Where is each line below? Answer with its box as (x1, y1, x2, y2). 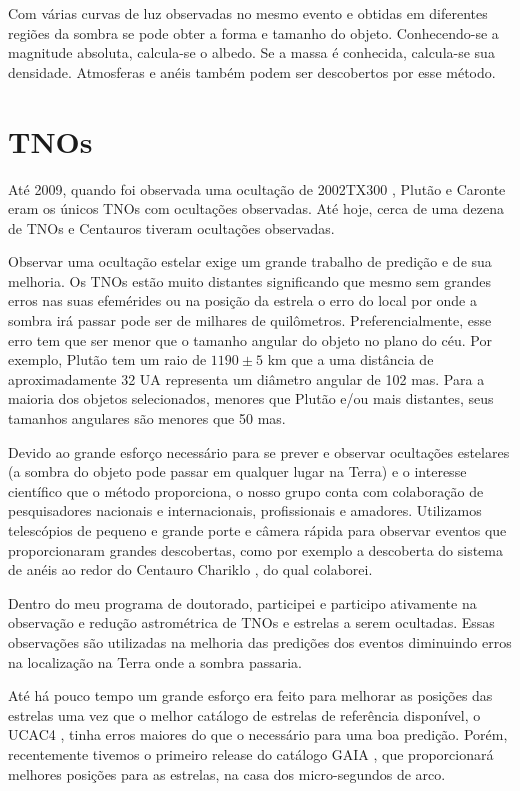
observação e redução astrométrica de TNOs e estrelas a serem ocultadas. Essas (8, 612, 495, 633)
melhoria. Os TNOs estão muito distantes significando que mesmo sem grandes (8, 270, 491, 291)
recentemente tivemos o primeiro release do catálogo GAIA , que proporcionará (8, 743, 494, 764)
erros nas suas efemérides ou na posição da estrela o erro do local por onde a (8, 290, 477, 311)
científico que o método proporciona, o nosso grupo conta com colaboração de (8, 480, 484, 501)
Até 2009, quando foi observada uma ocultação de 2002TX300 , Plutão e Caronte (8, 178, 506, 199)
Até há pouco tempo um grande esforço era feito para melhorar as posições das (8, 685, 493, 706)
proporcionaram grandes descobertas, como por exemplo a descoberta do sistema (8, 539, 503, 560)
